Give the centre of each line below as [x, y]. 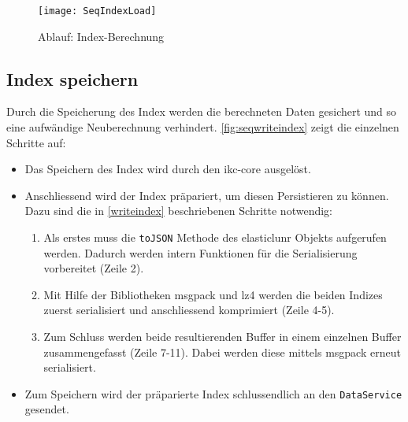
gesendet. [47, 409]
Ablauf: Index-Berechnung [101, 36]
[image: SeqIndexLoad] [97, 11]
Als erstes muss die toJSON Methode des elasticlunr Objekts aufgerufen [215, 237]
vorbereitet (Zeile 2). [94, 268]
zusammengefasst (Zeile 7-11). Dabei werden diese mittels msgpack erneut [222, 352]
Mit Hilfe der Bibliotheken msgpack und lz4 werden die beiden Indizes [213, 294]
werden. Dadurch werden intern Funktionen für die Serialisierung [200, 252]
